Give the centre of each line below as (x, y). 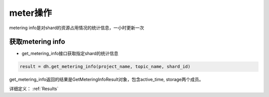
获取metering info (37, 42)
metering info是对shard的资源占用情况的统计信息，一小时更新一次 (77, 28)
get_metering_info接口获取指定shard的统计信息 (70, 53)
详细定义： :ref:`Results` (34, 89)
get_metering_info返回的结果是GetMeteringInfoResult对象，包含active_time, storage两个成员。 (106, 80)
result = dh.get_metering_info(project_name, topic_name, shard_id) (105, 67)
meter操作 (31, 13)
